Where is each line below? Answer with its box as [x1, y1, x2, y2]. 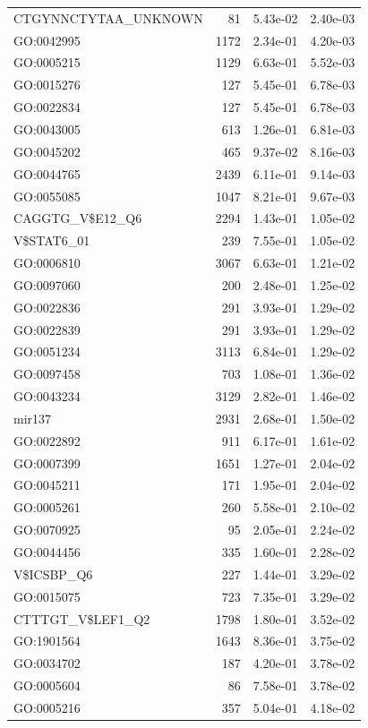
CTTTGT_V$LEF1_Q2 [13, 609, 150, 628]
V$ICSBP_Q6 [13, 564, 93, 583]
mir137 [13, 408, 52, 427]
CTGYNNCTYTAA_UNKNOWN [13, 8, 203, 27]
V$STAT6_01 [13, 231, 90, 250]
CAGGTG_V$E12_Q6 [13, 209, 142, 227]
